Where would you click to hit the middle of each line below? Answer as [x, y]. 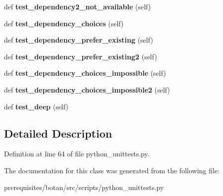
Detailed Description [58, 133]
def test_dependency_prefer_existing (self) [79, 40]
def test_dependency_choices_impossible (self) [85, 73]
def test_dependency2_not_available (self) [78, 6]
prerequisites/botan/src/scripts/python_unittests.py [84, 187]
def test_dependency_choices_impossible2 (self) [87, 89]
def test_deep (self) [36, 106]
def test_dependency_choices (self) [64, 23]
